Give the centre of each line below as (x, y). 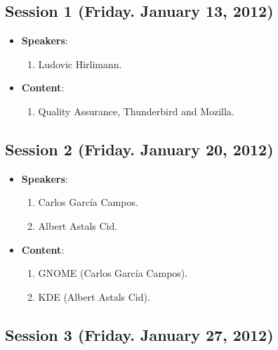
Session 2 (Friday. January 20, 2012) (139, 149)
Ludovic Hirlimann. (80, 64)
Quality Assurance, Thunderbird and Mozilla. (136, 111)
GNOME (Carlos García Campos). (113, 273)
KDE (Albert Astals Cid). (94, 296)
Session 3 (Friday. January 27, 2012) (139, 334)
